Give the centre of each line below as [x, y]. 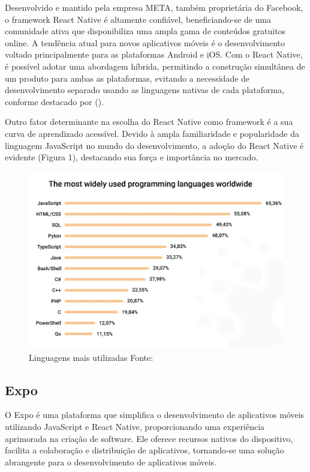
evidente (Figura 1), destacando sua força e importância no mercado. [132, 157]
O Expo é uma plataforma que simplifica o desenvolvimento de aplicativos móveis [155, 415]
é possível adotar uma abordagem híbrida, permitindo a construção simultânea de [155, 66]
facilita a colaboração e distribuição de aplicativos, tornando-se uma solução [145, 450]
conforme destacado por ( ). [55, 101]
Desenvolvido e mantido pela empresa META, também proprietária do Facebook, [154, 7]
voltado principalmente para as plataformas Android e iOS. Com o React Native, [154, 54]
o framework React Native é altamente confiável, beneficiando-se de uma [138, 19]
